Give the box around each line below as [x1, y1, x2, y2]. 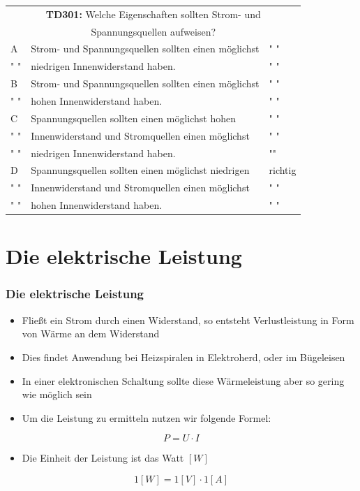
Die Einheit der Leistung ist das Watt [22, 450, 184, 465]
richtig [269, 163, 297, 177]
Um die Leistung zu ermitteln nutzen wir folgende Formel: [22, 410, 271, 425]
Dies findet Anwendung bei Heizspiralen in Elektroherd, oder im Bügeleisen [22, 349, 345, 364]
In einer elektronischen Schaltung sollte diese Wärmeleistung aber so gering [22, 373, 345, 388]
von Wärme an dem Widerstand [22, 326, 160, 341]
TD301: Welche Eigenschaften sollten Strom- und [45, 6, 261, 21]
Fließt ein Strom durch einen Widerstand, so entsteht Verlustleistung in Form [22, 312, 354, 327]
